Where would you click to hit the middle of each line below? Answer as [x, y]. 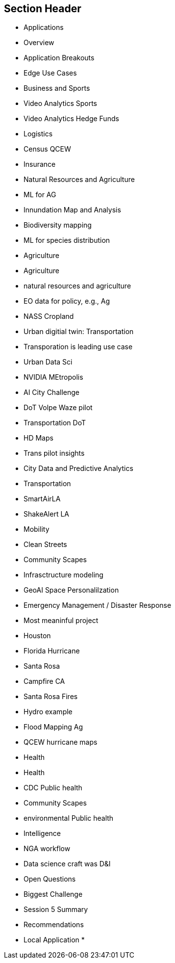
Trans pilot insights [54, 453]
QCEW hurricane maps [61, 742]
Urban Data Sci [48, 362]
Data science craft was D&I [67, 864]
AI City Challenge [51, 392]
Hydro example [48, 712]
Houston [37, 636]
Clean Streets [45, 545]
